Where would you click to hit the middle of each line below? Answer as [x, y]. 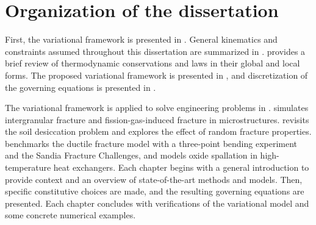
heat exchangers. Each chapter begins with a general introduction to [181, 167]
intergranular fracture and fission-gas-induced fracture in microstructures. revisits [157, 119]
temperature [28, 167]
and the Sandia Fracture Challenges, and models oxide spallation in [131, 155]
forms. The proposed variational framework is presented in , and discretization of [156, 75]
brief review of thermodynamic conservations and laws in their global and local [153, 63]
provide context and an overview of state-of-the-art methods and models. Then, [154, 179]
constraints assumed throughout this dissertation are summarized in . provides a [155, 51]
